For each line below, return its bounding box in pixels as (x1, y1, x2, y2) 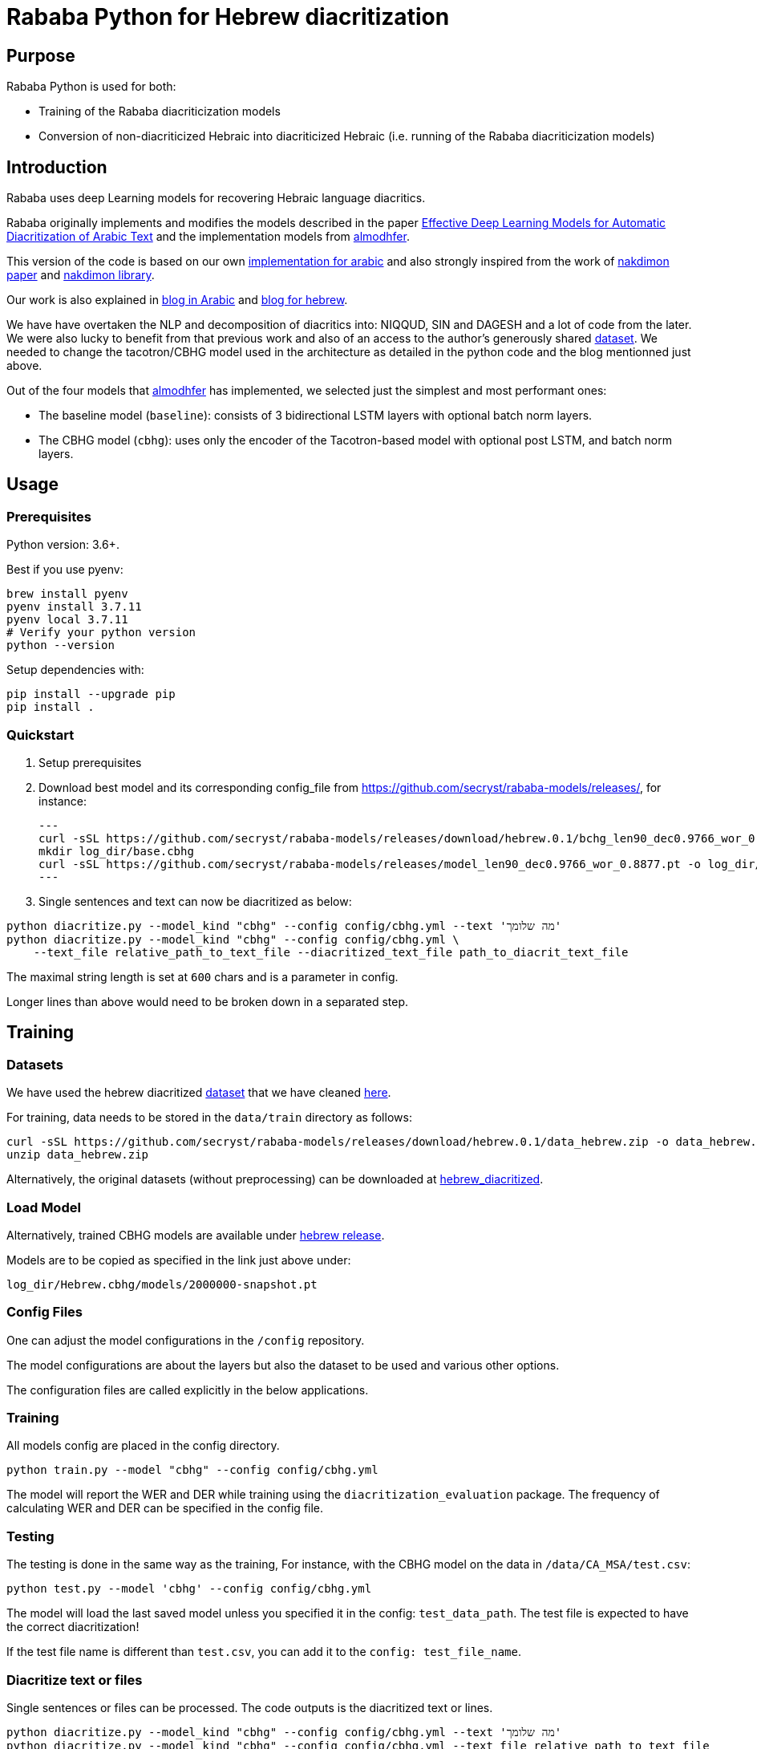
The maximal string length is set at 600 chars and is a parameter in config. (6, 969, 399, 984)
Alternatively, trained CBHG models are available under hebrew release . (6, 1228, 385, 1242)
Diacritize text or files (6, 1671, 143, 1688)
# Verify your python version (6, 626, 196, 639)
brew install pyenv (6, 587, 128, 601)
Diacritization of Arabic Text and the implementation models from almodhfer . (6, 229, 410, 244)
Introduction (6, 156, 107, 177)
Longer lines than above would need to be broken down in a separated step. (6, 994, 409, 1008)
